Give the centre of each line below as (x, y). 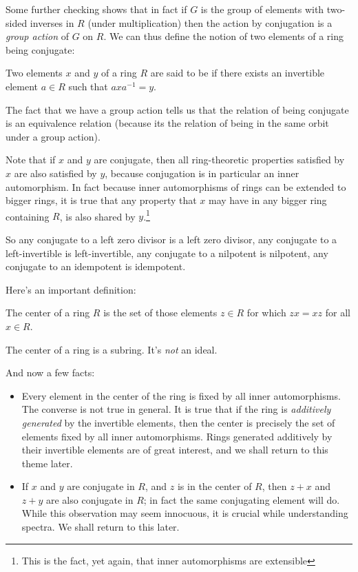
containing (28, 216)
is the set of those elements (160, 313)
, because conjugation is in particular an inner (202, 173)
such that (88, 86)
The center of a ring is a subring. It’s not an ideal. (112, 349)
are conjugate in (101, 486)
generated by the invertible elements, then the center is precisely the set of (178, 422)
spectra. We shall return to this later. (101, 527)
